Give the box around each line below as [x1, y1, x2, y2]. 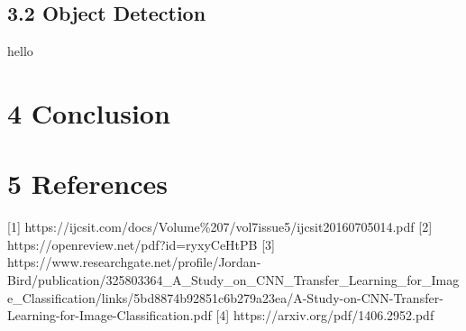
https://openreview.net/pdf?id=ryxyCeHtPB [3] [7, 234, 275, 253]
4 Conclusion [7, 94, 170, 131]
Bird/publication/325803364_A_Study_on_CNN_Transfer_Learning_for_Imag [7, 271, 460, 290]
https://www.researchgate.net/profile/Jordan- [7, 253, 261, 271]
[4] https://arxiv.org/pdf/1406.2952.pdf [215, 306, 434, 325]
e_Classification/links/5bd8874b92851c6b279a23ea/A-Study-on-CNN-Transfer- [7, 288, 443, 307]
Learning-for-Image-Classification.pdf [7, 306, 212, 325]
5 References [7, 165, 169, 202]
